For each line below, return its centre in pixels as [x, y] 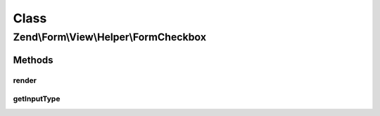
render [25, 80]
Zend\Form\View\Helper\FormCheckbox [110, 37]
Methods [33, 60]
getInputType [37, 99]
